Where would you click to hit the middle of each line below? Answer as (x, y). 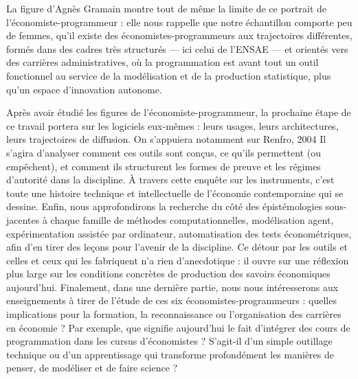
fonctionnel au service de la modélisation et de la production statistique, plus (169, 75)
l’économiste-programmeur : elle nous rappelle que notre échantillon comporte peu (179, 22)
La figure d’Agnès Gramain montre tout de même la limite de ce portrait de (167, 8)
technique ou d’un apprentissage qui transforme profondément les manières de (170, 354)
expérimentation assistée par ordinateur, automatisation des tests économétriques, (179, 233)
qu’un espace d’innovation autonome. (84, 89)
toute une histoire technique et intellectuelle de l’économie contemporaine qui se (175, 193)
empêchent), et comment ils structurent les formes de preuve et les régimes (164, 166)
